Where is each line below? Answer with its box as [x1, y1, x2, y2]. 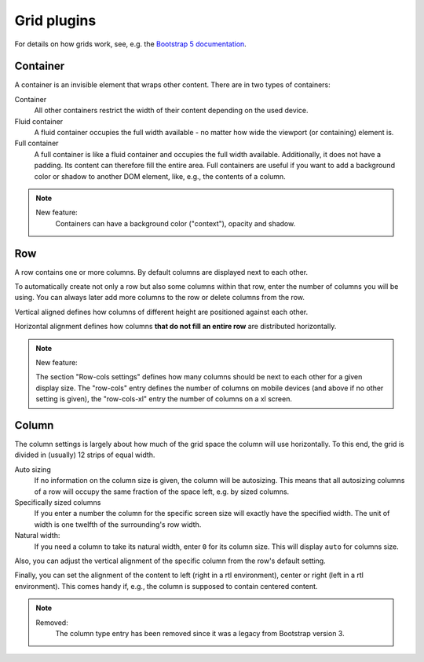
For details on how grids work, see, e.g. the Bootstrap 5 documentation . [14, 39, 247, 49]
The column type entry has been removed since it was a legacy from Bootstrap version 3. [55, 628, 345, 638]
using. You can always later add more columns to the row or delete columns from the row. [14, 293, 305, 302]
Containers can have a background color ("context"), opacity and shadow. [55, 218, 296, 228]
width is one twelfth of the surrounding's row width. [34, 519, 202, 529]
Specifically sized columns [14, 498, 101, 507]
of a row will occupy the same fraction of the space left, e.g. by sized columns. [34, 487, 290, 496]
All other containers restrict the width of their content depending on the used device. [34, 106, 309, 115]
